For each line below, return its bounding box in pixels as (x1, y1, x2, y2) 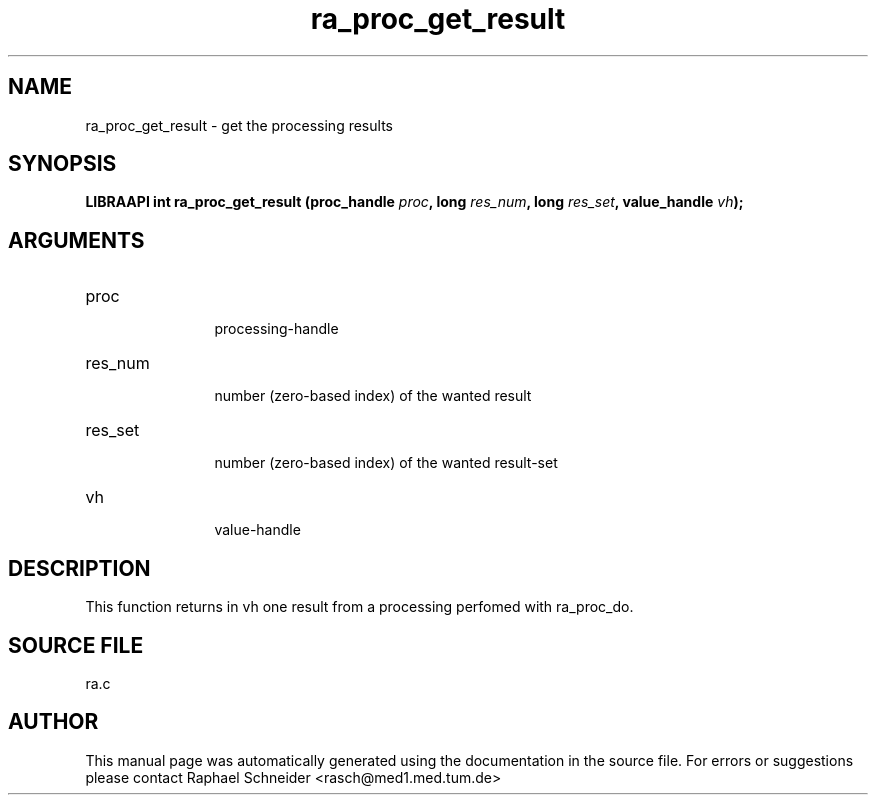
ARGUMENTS (8, 227, 145, 253)
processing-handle (214, 320, 339, 338)
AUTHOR (8, 709, 99, 735)
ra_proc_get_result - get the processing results (85, 116, 393, 134)
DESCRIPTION (8, 555, 151, 581)
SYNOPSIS (8, 151, 117, 177)
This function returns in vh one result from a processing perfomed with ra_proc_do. (85, 598, 634, 616)
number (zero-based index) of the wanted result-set (214, 454, 558, 472)
